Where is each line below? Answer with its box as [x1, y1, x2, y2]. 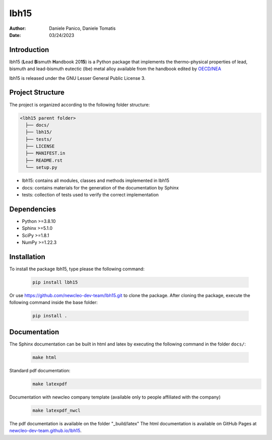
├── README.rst [25, 157, 63, 163]
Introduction [9, 45, 49, 54]
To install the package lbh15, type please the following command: [9, 266, 145, 272]
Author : [9, 25, 26, 31]
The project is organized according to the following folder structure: [9, 102, 150, 108]
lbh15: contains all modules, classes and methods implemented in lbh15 [22, 177, 170, 184]
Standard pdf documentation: [9, 367, 71, 373]
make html [32, 354, 57, 360]
